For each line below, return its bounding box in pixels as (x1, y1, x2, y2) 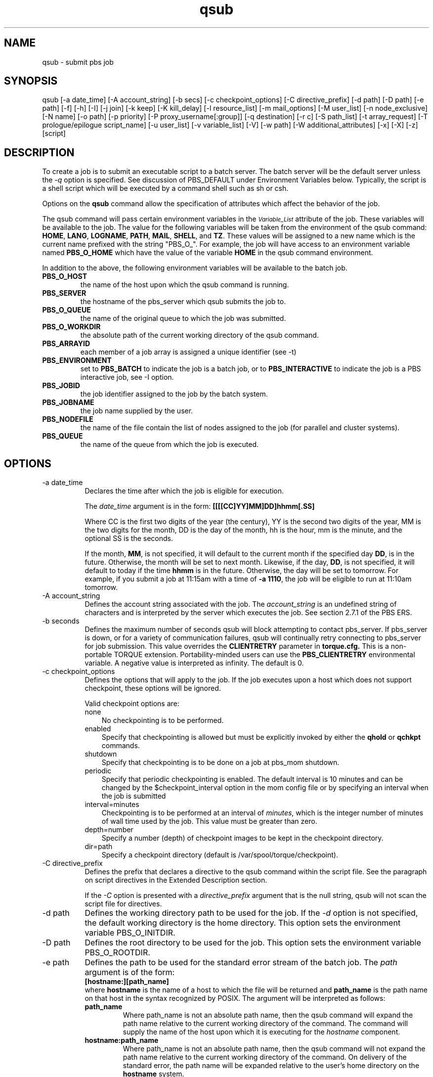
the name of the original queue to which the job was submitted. (80, 314, 286, 323)
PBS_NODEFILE (42, 415, 93, 424)
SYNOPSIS (4, 75, 58, 88)
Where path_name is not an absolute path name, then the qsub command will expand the (123, 1011, 413, 1020)
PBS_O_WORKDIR (42, 322, 101, 331)
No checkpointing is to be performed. (101, 716, 224, 725)
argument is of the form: (85, 967, 175, 978)
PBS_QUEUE (42, 432, 83, 441)
